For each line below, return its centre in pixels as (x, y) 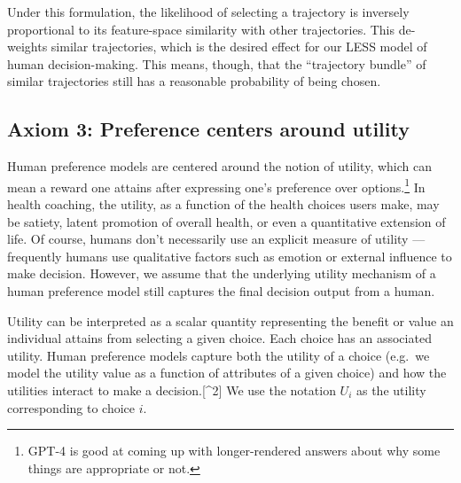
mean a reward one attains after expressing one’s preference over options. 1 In (216, 185)
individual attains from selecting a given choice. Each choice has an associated (219, 338)
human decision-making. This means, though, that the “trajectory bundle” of (217, 63)
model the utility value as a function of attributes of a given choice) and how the (227, 373)
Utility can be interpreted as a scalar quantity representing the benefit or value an (230, 320)
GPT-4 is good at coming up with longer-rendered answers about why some (234, 451)
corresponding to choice (71, 407)
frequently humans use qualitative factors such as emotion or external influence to (230, 256)
